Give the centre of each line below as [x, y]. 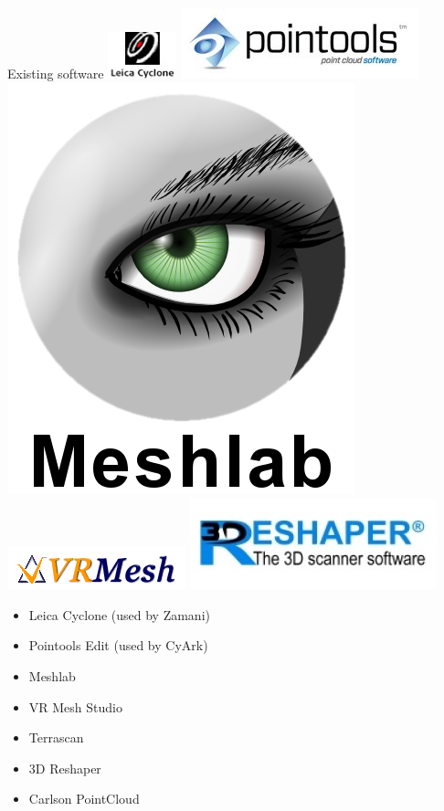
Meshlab [52, 675]
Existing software [56, 73]
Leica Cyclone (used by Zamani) [119, 614]
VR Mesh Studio [75, 706]
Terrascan [56, 737]
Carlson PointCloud [84, 799]
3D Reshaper [65, 768]
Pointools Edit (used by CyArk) [118, 645]
